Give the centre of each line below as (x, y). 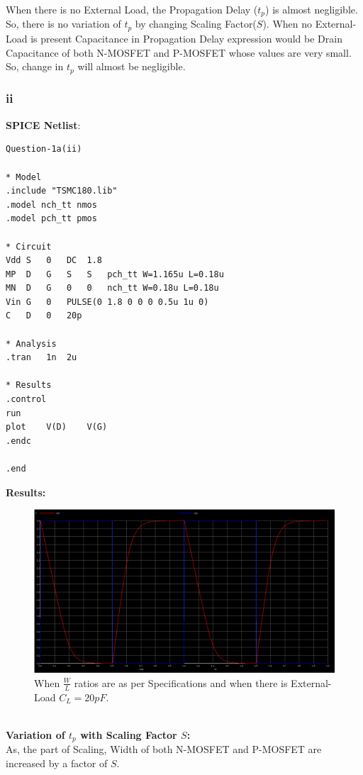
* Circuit (29, 246)
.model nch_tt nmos (51, 205)
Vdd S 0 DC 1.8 (54, 261)
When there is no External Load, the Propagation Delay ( (132, 9)
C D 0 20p (44, 316)
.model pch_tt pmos (51, 219)
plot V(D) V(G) (57, 427)
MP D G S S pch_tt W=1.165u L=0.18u (115, 274)
